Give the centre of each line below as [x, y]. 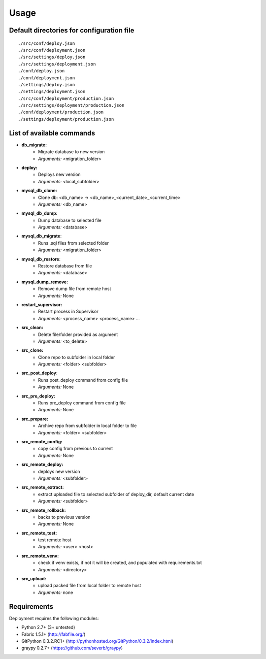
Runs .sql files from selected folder [74, 243]
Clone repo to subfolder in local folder [77, 357]
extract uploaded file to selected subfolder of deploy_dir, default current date [116, 494]
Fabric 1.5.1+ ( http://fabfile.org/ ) [53, 634]
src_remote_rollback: [44, 510]
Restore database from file [65, 266]
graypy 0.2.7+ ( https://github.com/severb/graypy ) [72, 648]
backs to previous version [64, 517]
